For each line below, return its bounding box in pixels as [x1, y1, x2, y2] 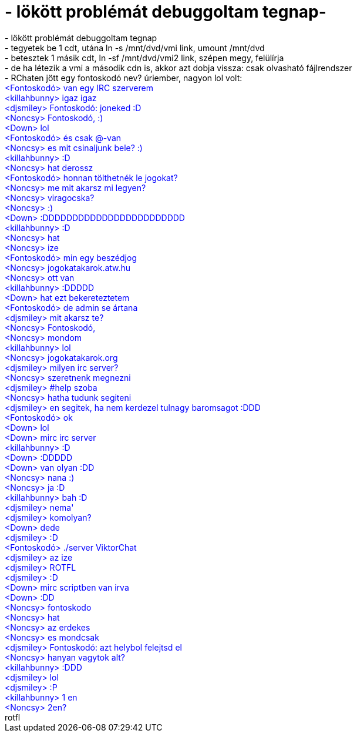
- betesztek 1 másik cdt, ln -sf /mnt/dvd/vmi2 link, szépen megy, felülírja [5, 52, 284, 63]
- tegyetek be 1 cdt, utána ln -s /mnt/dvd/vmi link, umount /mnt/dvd [5, 42, 265, 53]
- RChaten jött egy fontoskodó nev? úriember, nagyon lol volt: [5, 72, 243, 83]
